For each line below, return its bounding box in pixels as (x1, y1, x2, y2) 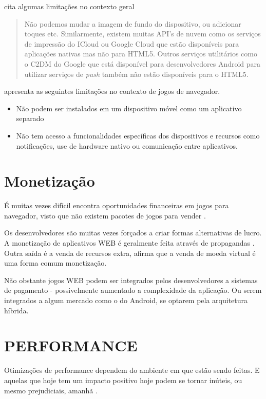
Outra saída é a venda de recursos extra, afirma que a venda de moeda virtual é (4, 247, 256, 258)
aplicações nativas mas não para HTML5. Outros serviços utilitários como (24, 48, 257, 59)
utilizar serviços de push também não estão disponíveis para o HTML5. (24, 68, 249, 79)
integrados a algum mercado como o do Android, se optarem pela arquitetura (4, 295, 248, 305)
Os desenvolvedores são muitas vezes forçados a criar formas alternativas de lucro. (4, 227, 262, 238)
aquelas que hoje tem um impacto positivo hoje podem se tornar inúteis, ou (4, 374, 242, 385)
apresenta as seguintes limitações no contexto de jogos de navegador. (4, 86, 220, 96)
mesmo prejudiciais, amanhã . (4, 385, 98, 395)
